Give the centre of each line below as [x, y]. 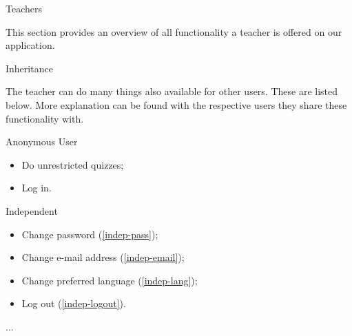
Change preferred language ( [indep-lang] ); [110, 280]
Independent [32, 210]
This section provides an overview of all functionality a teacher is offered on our [174, 31]
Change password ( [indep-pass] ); [90, 234]
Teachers [24, 8]
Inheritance [29, 68]
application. [30, 45]
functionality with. [45, 118]
